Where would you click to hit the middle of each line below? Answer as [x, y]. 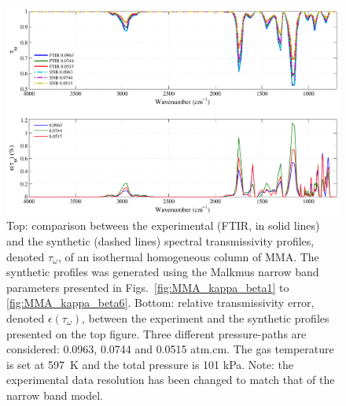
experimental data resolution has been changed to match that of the [171, 380]
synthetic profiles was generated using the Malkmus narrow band [163, 272]
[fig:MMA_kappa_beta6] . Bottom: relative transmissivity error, [160, 303]
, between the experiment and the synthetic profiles [206, 318]
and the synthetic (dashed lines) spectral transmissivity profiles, [160, 241]
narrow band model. [55, 395]
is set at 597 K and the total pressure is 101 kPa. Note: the [150, 364]
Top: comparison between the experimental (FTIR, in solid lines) [163, 225]
